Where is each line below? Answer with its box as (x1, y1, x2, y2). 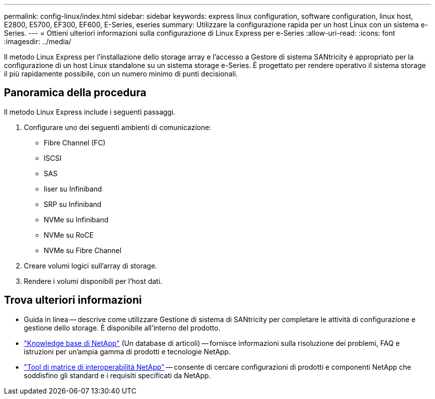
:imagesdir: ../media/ (4, 37, 72, 46)
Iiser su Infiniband (44, 184, 102, 193)
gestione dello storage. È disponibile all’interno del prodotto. (24, 323, 220, 332)
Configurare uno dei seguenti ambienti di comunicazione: (24, 123, 212, 132)
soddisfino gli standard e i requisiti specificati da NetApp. (24, 371, 211, 380)
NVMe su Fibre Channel (44, 246, 122, 255)
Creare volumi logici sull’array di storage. (24, 261, 157, 270)
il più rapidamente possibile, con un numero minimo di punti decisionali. (4, 69, 238, 78)
